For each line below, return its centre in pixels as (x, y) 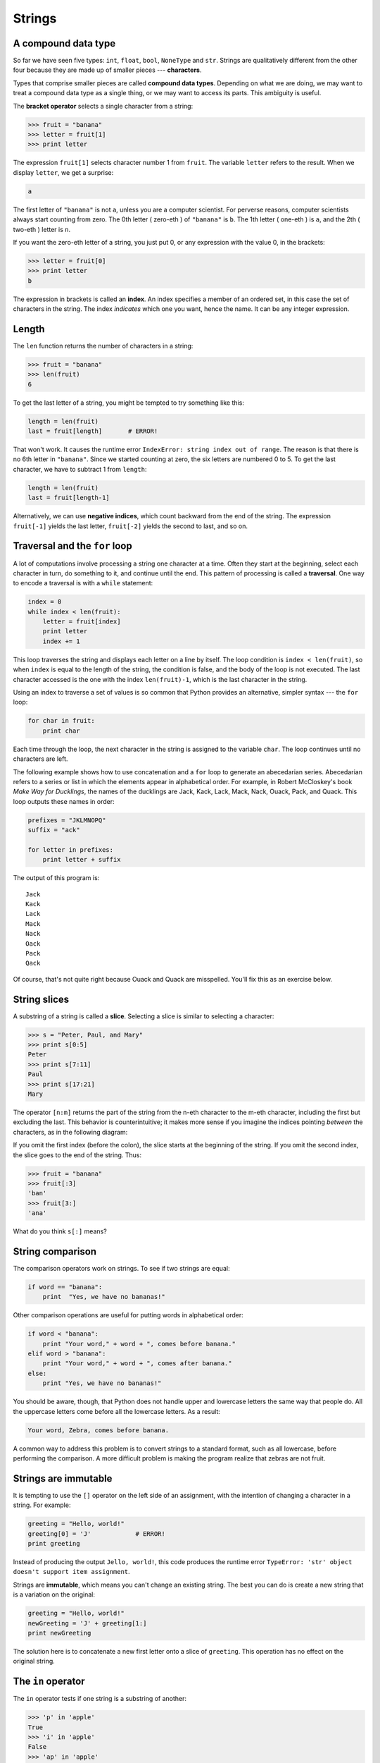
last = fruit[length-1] (69, 498)
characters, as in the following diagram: (70, 1132)
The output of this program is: (56, 878)
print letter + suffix (82, 860)
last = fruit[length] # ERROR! (93, 431)
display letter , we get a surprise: (63, 172)
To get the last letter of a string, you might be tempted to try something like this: (128, 403)
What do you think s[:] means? (60, 1231)
